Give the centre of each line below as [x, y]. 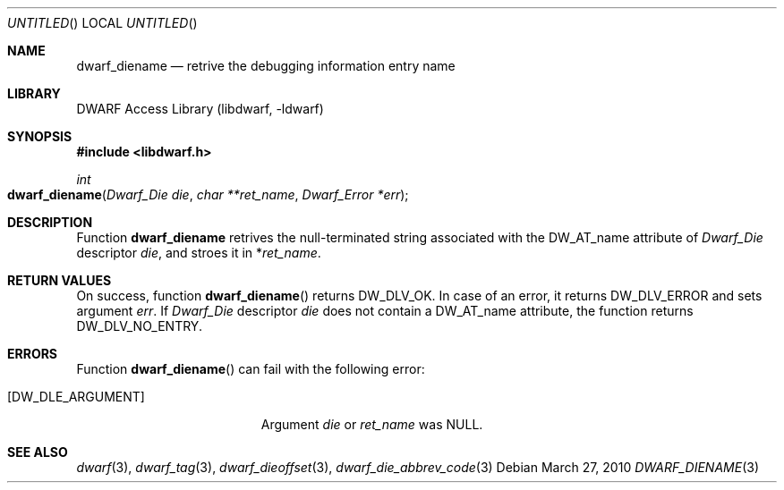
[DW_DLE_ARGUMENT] [76, 397]
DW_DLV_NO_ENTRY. [139, 326]
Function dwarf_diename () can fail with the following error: [251, 369]
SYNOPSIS [40, 136]
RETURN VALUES [60, 280]
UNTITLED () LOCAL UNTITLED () [102, 23]
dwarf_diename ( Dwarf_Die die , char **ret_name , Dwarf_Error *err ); [208, 194]
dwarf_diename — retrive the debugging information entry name [266, 66]
